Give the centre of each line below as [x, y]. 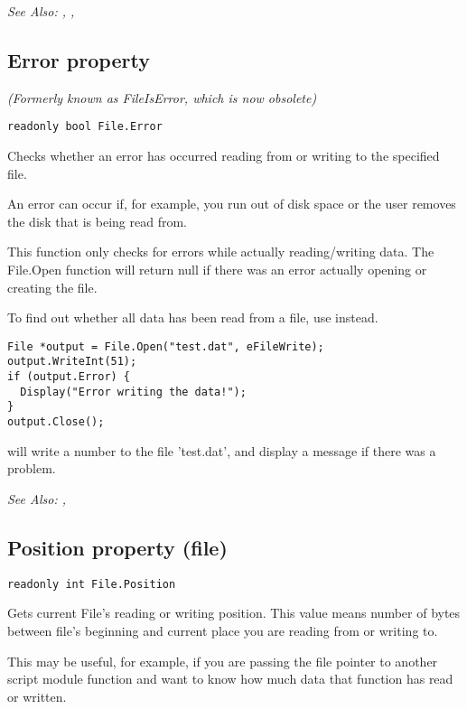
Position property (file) [117, 547]
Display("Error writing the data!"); [133, 392]
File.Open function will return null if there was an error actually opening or [217, 270]
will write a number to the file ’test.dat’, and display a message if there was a [222, 450]
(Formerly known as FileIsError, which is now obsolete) [162, 97]
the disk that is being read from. [97, 221]
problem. [32, 468]
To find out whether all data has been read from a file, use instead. [193, 317]
